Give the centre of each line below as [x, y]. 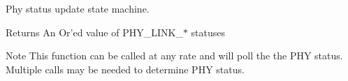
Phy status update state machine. [78, 8]
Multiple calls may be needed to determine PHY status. [125, 69]
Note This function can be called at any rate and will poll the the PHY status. [174, 56]
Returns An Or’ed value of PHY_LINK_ [94, 32]
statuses [208, 32]
